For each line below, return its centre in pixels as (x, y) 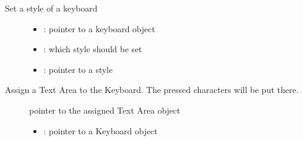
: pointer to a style (78, 69)
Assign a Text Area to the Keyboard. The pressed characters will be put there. (152, 90)
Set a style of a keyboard (51, 8)
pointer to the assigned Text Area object (105, 110)
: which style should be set (93, 49)
